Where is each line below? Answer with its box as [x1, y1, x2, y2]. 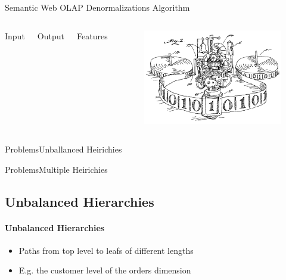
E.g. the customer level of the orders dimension [18, 264, 191, 276]
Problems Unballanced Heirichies [5, 142, 122, 155]
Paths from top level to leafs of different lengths [18, 244, 194, 256]
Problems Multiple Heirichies [5, 163, 108, 175]
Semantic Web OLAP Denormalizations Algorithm [5, 1, 190, 13]
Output [37, 29, 64, 42]
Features [77, 29, 108, 42]
